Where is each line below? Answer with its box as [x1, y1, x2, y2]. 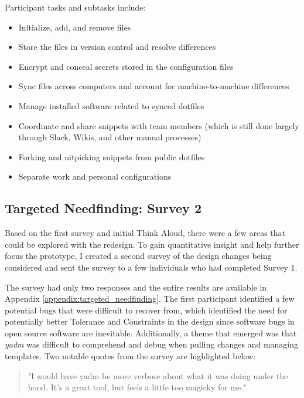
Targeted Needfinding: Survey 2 [5, 199, 201, 217]
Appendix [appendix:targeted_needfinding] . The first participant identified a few [5, 292, 295, 305]
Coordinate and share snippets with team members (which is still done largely [18, 119, 299, 131]
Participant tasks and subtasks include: [5, 1, 146, 13]
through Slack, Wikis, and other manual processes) [18, 131, 201, 143]
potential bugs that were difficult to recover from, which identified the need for [5, 303, 288, 316]
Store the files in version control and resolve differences [18, 41, 216, 53]
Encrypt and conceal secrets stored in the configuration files [18, 60, 234, 72]
